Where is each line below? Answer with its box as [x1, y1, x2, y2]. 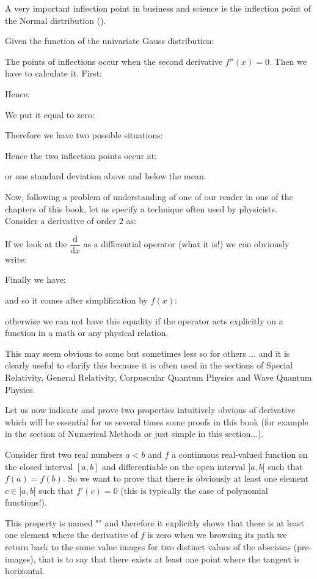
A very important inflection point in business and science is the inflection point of [5, 2, 311, 14]
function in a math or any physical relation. [5, 326, 169, 339]
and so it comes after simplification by [5, 293, 148, 306]
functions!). [5, 496, 47, 509]
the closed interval [5, 460, 73, 473]
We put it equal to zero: [5, 108, 95, 121]
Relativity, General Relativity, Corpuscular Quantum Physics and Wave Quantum [5, 370, 312, 383]
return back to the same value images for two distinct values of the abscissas [5, 540, 291, 553]
